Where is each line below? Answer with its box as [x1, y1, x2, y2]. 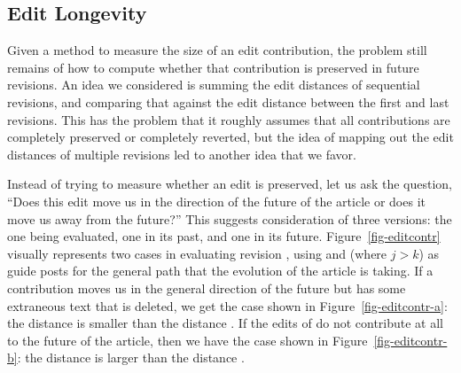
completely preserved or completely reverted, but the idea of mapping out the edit [7, 128, 454, 146]
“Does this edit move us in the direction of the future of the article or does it [7, 191, 426, 210]
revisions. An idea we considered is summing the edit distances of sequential [7, 75, 420, 94]
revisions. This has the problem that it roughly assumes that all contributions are [7, 110, 450, 128]
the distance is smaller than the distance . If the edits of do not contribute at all [7, 314, 444, 332]
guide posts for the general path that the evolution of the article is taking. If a [7, 261, 434, 280]
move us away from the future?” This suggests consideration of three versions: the [7, 209, 452, 228]
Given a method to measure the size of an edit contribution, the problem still [7, 41, 427, 59]
